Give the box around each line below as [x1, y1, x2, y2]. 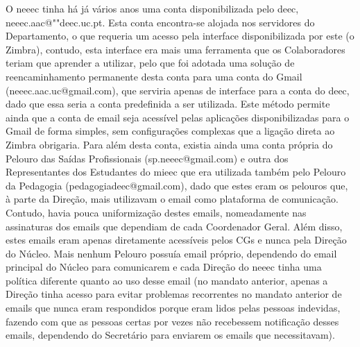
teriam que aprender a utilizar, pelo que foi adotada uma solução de [6, 56, 295, 70]
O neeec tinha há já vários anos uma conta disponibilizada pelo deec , [6, 1, 299, 15]
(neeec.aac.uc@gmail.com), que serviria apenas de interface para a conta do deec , [6, 83, 350, 97]
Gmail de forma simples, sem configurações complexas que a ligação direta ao [6, 124, 335, 138]
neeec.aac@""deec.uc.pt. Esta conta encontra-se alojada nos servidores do [6, 15, 315, 29]
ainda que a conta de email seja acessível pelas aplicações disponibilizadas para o [6, 110, 350, 124]
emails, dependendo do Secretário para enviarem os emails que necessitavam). [6, 328, 335, 342]
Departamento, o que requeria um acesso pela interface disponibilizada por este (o [6, 28, 354, 43]
